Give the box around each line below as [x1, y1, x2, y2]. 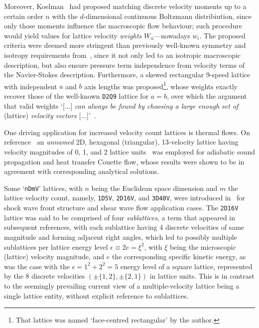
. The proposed [199, 30, 246, 40]
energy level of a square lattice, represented [120, 261, 253, 271]
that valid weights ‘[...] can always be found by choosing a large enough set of [4, 100, 239, 111]
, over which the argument [166, 91, 247, 101]
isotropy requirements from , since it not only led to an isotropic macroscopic [4, 49, 241, 60]
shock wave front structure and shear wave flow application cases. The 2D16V [4, 202, 239, 213]
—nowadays [154, 30, 190, 40]
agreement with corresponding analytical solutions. [4, 166, 159, 176]
